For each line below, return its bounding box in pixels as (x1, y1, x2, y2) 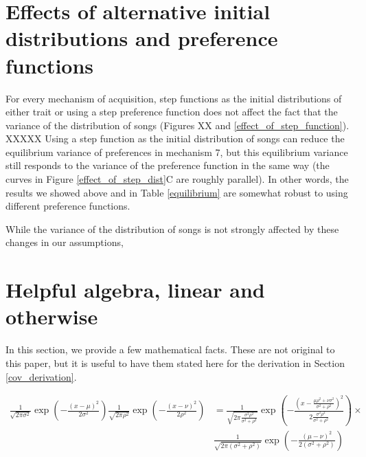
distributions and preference (5, 24, 278, 52)
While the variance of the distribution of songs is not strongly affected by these (5, 221, 339, 236)
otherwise (5, 302, 98, 331)
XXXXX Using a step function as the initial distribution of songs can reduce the (5, 131, 345, 146)
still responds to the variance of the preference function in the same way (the (5, 158, 330, 172)
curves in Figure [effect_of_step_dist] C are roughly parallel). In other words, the (5, 172, 349, 186)
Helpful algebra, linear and (5, 276, 265, 304)
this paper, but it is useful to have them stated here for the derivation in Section (5, 355, 345, 370)
